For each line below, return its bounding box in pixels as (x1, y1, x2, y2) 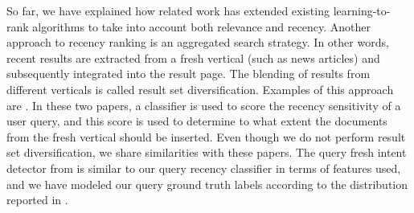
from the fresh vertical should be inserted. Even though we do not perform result (6, 128, 406, 145)
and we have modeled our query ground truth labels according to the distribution (6, 175, 408, 192)
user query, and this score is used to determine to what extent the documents (6, 113, 387, 129)
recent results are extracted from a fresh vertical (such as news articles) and (6, 49, 380, 66)
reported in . (6, 191, 68, 208)
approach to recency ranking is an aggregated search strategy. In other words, (6, 34, 389, 51)
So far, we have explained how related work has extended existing (6, 2, 330, 18)
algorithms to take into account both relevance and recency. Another (32, 18, 371, 35)
